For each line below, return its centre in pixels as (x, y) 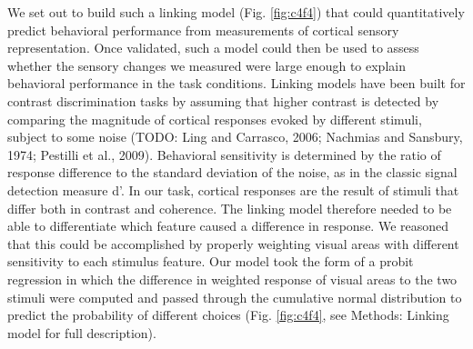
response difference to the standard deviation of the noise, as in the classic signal (232, 172)
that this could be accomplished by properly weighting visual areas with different (233, 243)
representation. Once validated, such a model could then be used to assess (213, 48)
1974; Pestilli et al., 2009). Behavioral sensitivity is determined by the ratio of (224, 154)
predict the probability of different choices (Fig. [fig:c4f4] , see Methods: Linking (228, 315)
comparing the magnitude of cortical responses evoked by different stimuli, (215, 119)
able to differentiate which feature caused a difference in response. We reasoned (228, 226)
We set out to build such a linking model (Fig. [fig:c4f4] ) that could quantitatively (236, 12)
